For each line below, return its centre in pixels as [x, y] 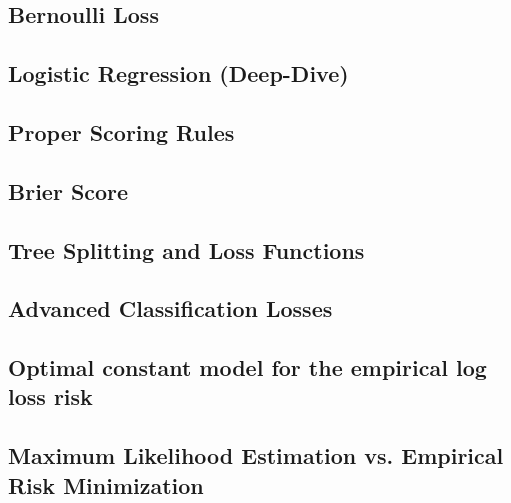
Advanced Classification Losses [170, 308]
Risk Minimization [106, 484]
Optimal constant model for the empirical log [247, 367]
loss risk [50, 396]
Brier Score [68, 190]
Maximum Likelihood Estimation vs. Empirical [256, 455]
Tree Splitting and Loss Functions [186, 249]
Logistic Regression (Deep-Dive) [178, 73]
